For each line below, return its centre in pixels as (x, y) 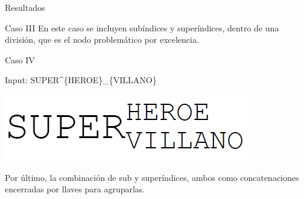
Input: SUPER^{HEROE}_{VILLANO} (81, 80)
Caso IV (20, 59)
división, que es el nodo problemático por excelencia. (102, 39)
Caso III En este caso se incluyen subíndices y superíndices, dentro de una (142, 27)
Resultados (25, 7)
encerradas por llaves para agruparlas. (75, 189)
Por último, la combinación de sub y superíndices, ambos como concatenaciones (152, 177)
